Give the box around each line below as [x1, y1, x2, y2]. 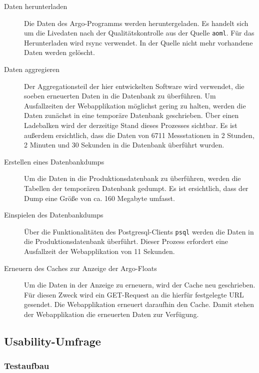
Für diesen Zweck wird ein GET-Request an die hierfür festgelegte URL [24, 289, 244, 299]
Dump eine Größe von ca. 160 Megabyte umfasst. [24, 192, 175, 203]
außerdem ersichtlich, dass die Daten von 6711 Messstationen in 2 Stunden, [24, 129, 254, 140]
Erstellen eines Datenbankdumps [4, 156, 104, 166]
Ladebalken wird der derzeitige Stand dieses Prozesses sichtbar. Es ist [24, 120, 237, 130]
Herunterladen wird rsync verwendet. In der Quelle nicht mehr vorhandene [24, 37, 253, 47]
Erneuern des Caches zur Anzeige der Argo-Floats [4, 262, 157, 273]
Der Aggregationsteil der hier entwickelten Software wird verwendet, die [24, 80, 244, 91]
